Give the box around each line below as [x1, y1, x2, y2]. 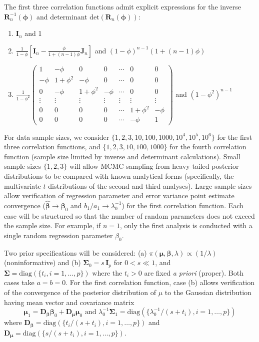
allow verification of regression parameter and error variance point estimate [4, 190, 234, 201]
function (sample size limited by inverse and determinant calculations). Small [4, 151, 240, 161]
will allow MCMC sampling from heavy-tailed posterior [69, 161, 239, 171]
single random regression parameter [4, 230, 113, 240]
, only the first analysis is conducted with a [119, 220, 252, 231]
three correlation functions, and [4, 141, 100, 152]
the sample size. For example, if [4, 220, 101, 231]
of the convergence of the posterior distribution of [4, 287, 156, 297]
